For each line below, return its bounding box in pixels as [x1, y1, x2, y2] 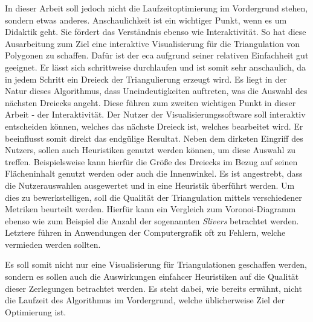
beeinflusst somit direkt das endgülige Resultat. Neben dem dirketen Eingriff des [5, 131, 303, 144]
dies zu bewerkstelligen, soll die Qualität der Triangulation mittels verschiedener [5, 191, 302, 203]
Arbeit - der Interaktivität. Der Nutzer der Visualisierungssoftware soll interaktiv [5, 108, 306, 121]
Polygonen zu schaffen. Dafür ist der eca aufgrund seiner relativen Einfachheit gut [5, 49, 309, 62]
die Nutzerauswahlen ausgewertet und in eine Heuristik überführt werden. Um [5, 178, 295, 191]
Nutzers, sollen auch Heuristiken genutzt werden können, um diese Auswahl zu [5, 144, 296, 156]
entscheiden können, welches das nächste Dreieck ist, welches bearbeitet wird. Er [5, 119, 303, 132]
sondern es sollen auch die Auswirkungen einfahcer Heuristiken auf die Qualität [5, 270, 299, 283]
